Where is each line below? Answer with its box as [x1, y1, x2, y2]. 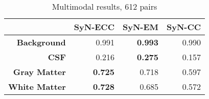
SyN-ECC [74, 21, 114, 33]
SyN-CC [167, 21, 201, 33]
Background [16, 36, 66, 48]
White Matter [8, 81, 66, 92]
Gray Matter [13, 66, 66, 78]
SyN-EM [122, 21, 159, 33]
